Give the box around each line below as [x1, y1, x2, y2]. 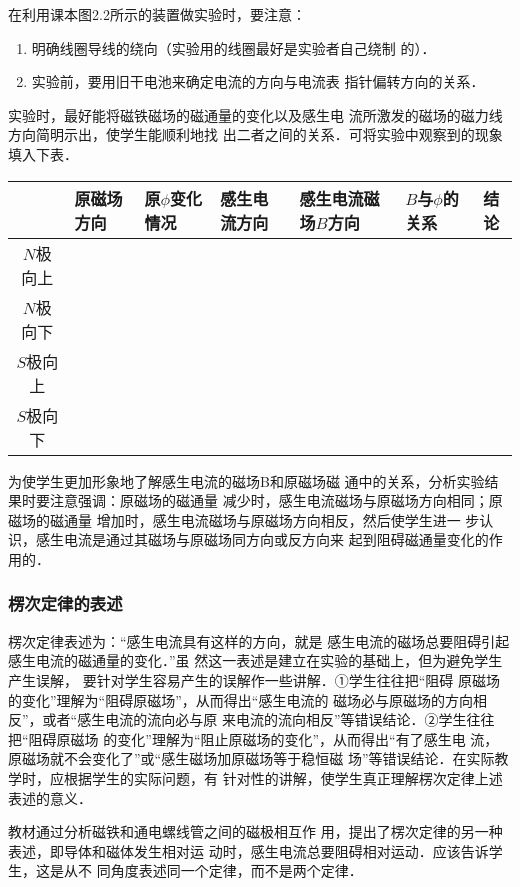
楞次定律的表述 [8, 591, 123, 616]
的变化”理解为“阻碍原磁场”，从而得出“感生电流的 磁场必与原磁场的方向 [8, 689, 474, 710]
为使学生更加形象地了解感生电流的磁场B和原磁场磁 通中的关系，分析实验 [8, 470, 485, 491]
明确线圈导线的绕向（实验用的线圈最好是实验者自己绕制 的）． [31, 37, 436, 58]
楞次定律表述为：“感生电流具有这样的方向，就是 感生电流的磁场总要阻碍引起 [8, 630, 510, 651]
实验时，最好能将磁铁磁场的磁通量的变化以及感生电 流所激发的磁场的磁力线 [8, 104, 503, 125]
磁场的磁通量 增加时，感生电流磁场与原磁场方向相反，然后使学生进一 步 [8, 509, 480, 530]
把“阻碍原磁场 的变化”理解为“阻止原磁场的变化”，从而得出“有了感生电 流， [8, 728, 499, 749]
